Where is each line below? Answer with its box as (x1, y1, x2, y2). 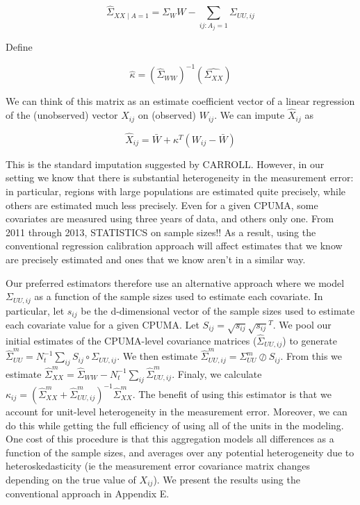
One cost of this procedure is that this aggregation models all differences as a (6, 431, 334, 446)
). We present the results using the (153, 472, 300, 486)
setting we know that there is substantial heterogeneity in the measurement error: (6, 170, 354, 185)
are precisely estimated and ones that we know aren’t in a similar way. (6, 251, 306, 266)
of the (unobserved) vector (6, 108, 118, 122)
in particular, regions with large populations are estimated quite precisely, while (6, 183, 346, 198)
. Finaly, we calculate (172, 366, 262, 381)
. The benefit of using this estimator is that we (132, 386, 332, 401)
